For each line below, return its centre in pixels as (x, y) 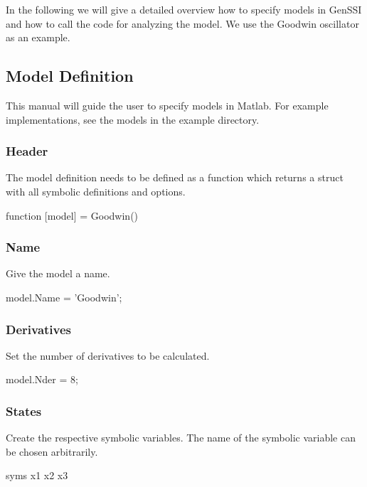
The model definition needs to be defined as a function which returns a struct (175, 177)
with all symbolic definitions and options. (96, 191)
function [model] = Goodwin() (72, 215)
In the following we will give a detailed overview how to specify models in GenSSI (184, 9)
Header (27, 151)
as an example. (38, 37)
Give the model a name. (58, 273)
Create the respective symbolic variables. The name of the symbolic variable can (181, 438)
